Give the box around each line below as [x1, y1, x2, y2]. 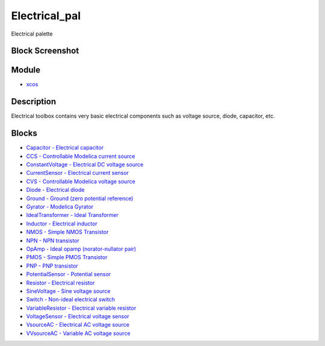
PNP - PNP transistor [26, 262, 78, 269]
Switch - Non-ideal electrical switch [26, 296, 116, 303]
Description [11, 96, 57, 107]
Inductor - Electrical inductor [26, 220, 97, 227]
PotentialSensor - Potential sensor [26, 271, 111, 278]
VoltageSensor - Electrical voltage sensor [26, 313, 129, 320]
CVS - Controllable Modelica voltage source [26, 178, 135, 185]
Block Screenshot [11, 46, 79, 56]
